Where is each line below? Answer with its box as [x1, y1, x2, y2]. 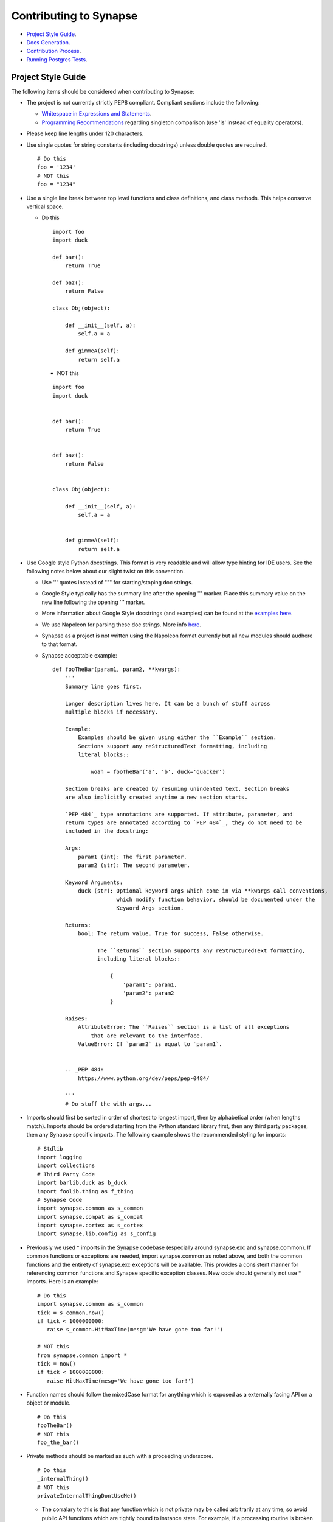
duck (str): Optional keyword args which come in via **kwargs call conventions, [78, 888, 328, 894]
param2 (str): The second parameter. [78, 862, 191, 869]
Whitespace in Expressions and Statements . [41, 110, 152, 117]
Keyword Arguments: [64, 878, 123, 886]
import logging [37, 1154, 83, 1160]
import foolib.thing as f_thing [37, 1188, 134, 1194]
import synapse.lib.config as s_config [37, 1230, 156, 1237]
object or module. [26, 1399, 71, 1406]
